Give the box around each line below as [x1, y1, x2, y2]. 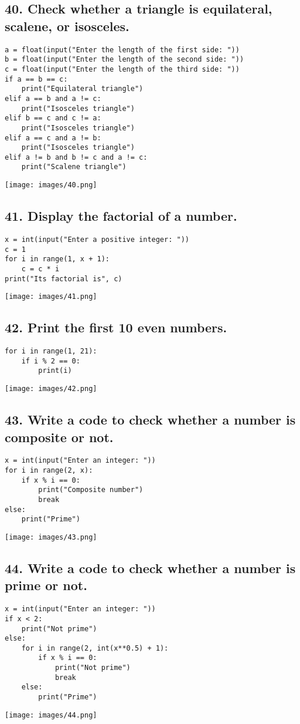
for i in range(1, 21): [5, 347, 97, 356]
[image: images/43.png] [5, 533, 97, 541]
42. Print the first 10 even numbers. [5, 318, 227, 336]
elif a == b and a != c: [5, 94, 101, 103]
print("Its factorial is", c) [5, 274, 122, 283]
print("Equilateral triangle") [21, 85, 144, 93]
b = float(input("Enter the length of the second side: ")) [5, 55, 244, 64]
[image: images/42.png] [5, 385, 97, 393]
